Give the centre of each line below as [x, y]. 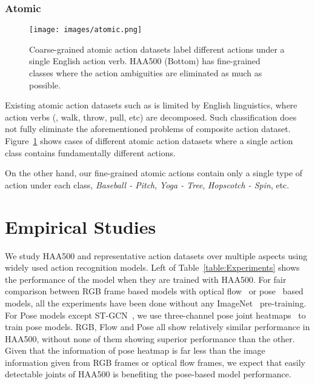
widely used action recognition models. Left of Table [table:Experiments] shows [152, 267]
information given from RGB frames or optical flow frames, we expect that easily [155, 362]
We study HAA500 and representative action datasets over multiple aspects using [156, 255]
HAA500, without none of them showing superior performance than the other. [150, 338]
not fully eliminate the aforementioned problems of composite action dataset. [148, 129]
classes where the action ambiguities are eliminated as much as [146, 73]
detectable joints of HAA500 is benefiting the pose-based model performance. [148, 374]
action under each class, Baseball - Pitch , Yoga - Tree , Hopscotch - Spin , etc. [147, 184]
